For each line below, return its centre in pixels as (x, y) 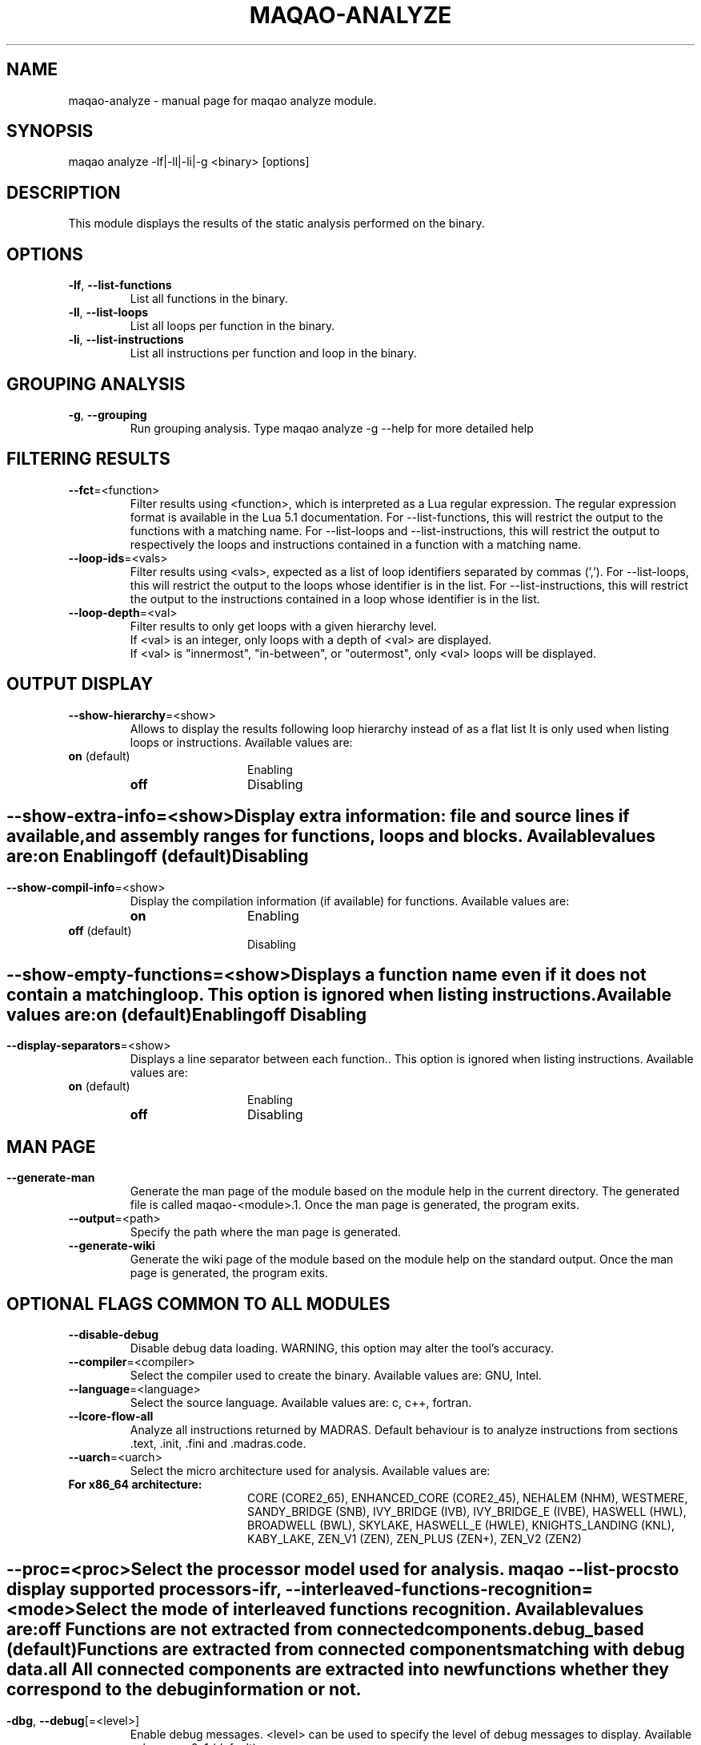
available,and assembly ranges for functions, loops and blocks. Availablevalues (331, 836)
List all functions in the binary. (209, 299)
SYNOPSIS (50, 131)
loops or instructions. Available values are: (241, 742)
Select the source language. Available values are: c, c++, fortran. (301, 1403)
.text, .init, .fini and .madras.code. (218, 1444)
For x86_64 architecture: (135, 1485)
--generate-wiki (112, 1246)
